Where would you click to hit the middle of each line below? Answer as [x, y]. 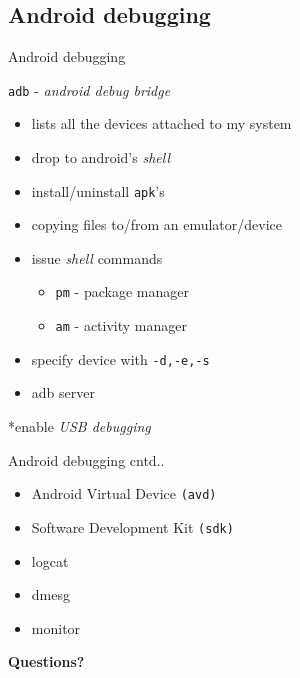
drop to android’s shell [101, 157]
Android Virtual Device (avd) [124, 493]
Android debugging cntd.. [86, 459]
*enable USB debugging [79, 426]
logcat [50, 560]
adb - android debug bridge [89, 89]
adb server [63, 392]
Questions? [46, 661]
